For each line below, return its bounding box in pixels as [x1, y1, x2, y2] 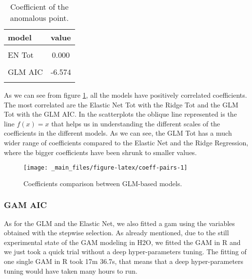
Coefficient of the [10, 1, 69, 12]
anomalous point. [10, 12, 69, 23]
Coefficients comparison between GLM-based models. [23, 178, 182, 188]
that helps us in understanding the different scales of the [51, 118, 220, 128]
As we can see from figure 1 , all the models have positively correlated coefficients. [4, 90, 247, 100]
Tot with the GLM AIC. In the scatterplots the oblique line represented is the [4, 109, 237, 119]
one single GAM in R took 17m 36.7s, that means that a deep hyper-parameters [4, 256, 244, 266]
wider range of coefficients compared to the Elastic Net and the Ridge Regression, [4, 137, 249, 147]
